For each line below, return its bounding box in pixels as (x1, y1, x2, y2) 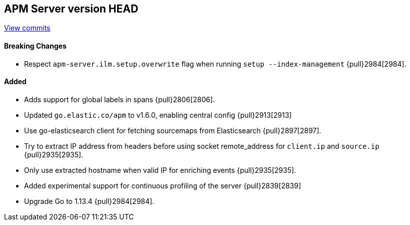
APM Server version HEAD (4, 3, 139, 15)
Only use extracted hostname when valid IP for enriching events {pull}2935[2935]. (24, 165, 296, 174)
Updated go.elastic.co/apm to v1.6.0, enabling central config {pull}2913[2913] (24, 110, 292, 119)
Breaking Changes (4, 42, 67, 51)
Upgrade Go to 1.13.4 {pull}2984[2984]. (24, 196, 155, 205)
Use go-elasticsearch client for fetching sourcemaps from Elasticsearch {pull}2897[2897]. (24, 126, 321, 135)
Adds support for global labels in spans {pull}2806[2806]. (24, 95, 215, 104)
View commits (4, 24, 51, 33)
